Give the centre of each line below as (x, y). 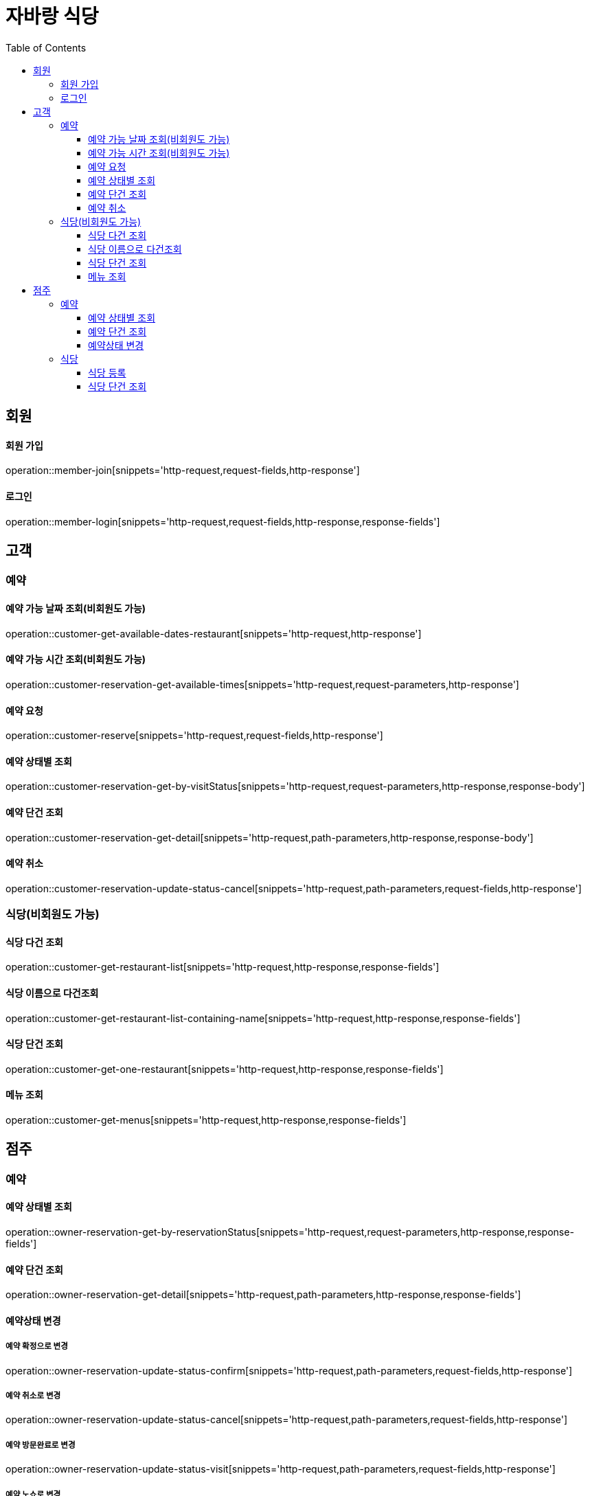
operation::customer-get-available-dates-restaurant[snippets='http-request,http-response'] (214, 633)
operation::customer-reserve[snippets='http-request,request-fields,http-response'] (194, 736)
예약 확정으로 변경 (37, 1347)
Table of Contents (46, 47)
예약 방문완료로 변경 (41, 1445)
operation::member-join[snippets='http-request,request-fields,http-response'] (183, 471)
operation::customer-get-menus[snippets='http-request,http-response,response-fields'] (206, 1120)
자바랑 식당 (52, 16)
